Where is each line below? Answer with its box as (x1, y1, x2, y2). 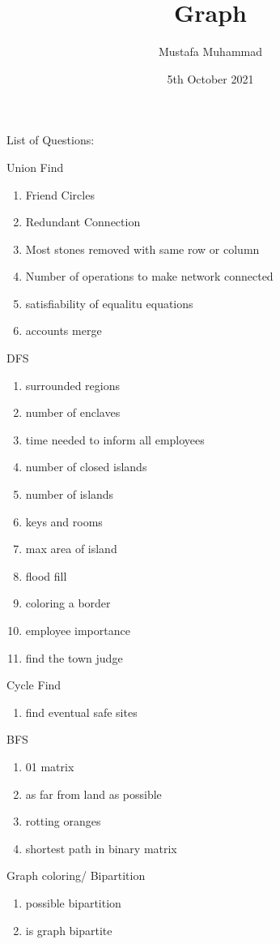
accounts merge (25, 322, 102, 339)
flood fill (25, 567, 67, 584)
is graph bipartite (25, 921, 112, 938)
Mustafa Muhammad (158, 43, 263, 60)
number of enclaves (25, 404, 121, 421)
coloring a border (25, 594, 111, 611)
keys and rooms (25, 513, 103, 530)
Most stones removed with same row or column (25, 240, 260, 257)
